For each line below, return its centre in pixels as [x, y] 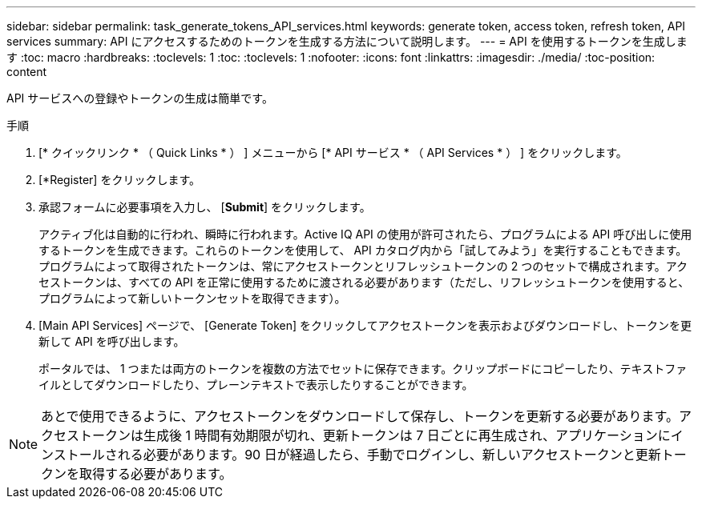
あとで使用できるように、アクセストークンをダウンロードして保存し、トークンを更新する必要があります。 [360, 416]
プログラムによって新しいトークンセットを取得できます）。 [192, 298]
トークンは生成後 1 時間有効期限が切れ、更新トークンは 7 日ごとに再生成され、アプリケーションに [375, 435]
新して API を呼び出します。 [112, 341]
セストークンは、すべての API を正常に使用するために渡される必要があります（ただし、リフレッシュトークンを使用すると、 [364, 282]
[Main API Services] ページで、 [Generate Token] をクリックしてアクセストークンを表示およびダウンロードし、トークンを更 [365, 325]
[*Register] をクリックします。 [119, 180]
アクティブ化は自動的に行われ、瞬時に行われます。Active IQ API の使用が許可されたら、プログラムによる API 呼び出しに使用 [365, 234]
